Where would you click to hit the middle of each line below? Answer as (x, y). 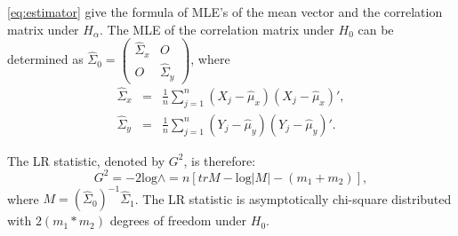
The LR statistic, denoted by (86, 160)
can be (376, 29)
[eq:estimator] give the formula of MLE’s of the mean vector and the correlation (225, 12)
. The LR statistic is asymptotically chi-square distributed (293, 198)
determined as (45, 59)
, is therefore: (220, 160)
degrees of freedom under (178, 220)
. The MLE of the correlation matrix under (217, 29)
